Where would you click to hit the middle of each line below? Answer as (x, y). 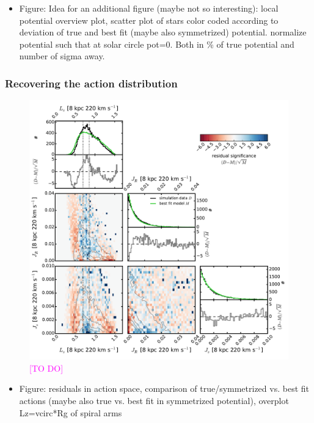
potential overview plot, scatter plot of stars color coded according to (149, 20)
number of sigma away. (62, 56)
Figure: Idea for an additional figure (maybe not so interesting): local (149, 8)
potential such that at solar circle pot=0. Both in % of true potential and (157, 44)
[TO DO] (46, 368)
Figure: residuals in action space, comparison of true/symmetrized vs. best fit (164, 388)
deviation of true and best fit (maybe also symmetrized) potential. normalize (163, 32)
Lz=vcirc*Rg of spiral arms (71, 412)
